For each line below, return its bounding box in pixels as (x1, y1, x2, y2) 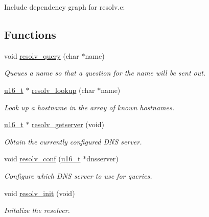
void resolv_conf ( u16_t (4, 153, 81, 164)
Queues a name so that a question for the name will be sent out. (4, 67, 206, 78)
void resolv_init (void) (4, 187, 75, 198)
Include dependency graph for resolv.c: (4, 2, 125, 12)
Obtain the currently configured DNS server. (4, 136, 142, 147)
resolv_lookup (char (32, 84, 95, 95)
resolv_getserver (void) (32, 119, 104, 130)
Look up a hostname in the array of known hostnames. (4, 102, 174, 112)
